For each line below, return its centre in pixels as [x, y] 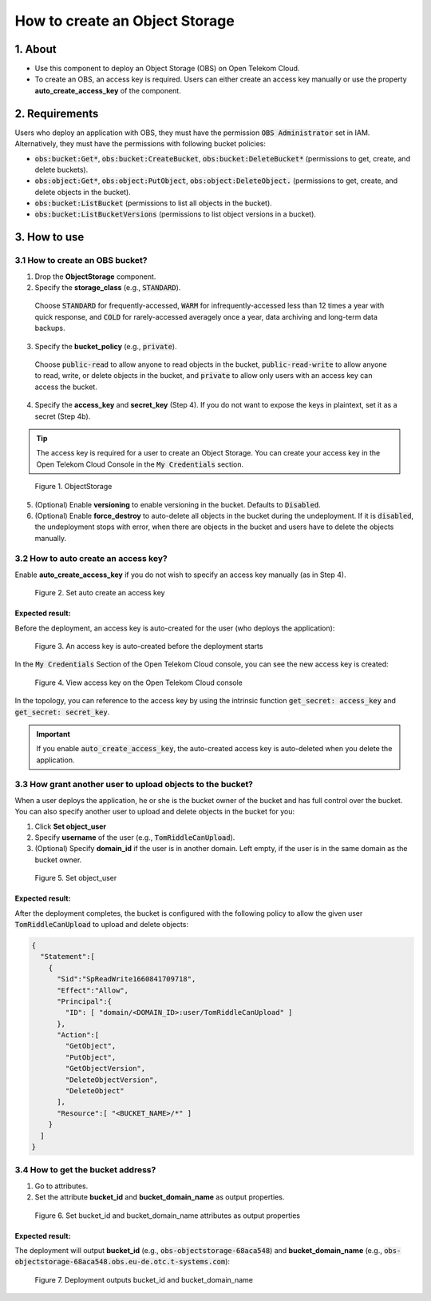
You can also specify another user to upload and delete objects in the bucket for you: [155, 812]
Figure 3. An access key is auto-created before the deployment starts [149, 646]
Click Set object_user [71, 826]
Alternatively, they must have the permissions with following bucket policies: [140, 144]
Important [53, 734]
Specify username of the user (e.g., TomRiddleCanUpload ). [135, 837]
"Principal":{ [84, 1001]
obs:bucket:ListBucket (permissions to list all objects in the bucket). [154, 203]
